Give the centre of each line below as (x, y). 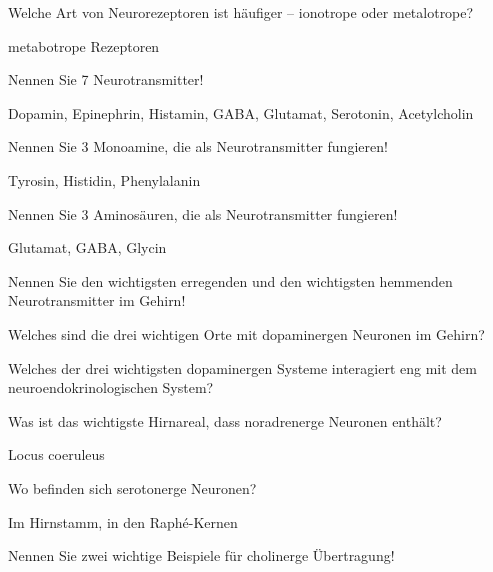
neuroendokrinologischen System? (111, 387)
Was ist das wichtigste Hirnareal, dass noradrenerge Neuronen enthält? (225, 420)
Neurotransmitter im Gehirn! (97, 300)
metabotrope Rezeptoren (84, 45)
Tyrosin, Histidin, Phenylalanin (104, 179)
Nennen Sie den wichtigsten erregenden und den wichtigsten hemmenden (230, 280)
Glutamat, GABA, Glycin (87, 247)
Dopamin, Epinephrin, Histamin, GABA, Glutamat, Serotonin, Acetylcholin (241, 112)
